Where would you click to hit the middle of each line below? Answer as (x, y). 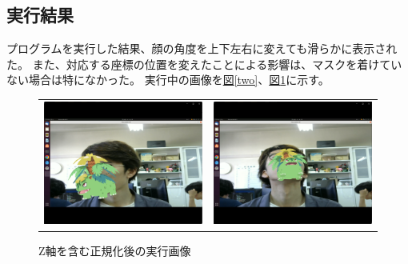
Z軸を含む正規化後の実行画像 (115, 250)
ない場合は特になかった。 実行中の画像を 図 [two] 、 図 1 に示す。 (168, 80)
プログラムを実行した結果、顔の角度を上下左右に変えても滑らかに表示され (202, 48)
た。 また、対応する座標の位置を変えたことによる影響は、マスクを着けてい (204, 64)
